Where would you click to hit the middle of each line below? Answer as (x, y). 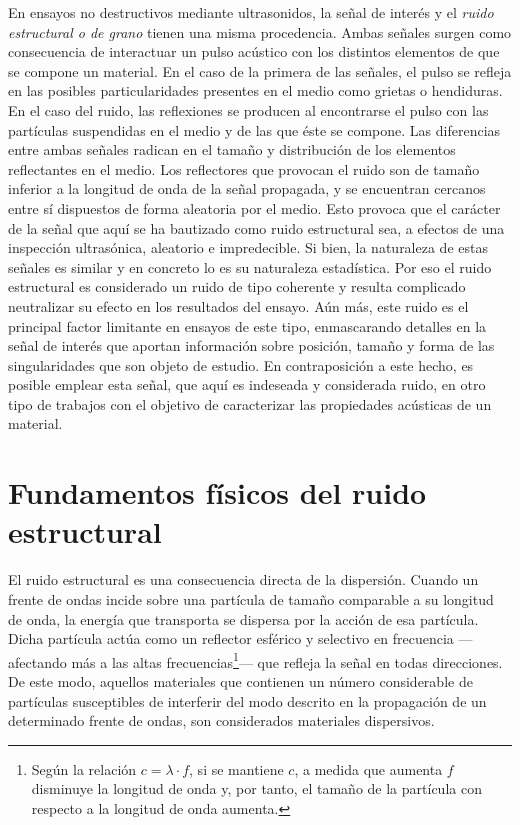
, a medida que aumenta (368, 768)
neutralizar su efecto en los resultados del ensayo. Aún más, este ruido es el (238, 305)
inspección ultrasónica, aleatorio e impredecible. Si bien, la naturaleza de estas (248, 247)
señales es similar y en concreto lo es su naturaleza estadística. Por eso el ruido (250, 266)
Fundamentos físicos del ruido (217, 492)
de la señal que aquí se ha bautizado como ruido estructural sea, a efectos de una (256, 227)
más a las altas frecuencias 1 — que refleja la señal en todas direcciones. (287, 660)
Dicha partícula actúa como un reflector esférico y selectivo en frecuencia (231, 638)
